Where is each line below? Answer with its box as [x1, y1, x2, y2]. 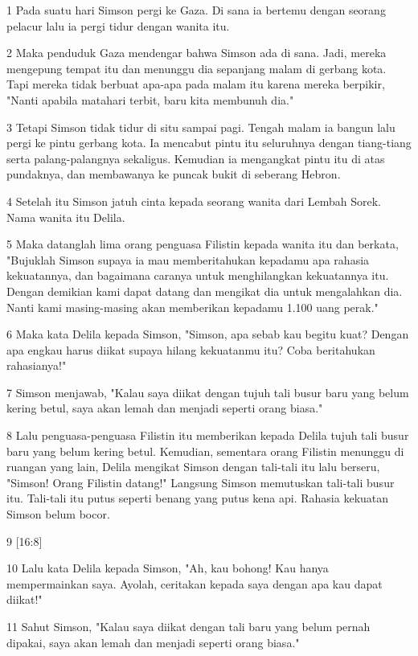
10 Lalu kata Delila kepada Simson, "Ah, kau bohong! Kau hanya [6, 560, 329, 576]
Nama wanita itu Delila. [6, 208, 125, 225]
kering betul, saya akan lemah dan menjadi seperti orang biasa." [6, 400, 323, 416]
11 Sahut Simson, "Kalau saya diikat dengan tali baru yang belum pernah [6, 618, 371, 634]
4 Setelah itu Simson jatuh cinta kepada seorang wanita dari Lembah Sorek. [6, 192, 381, 209]
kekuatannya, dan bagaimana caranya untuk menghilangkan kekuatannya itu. [6, 267, 389, 284]
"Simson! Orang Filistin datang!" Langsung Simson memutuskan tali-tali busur [6, 474, 395, 490]
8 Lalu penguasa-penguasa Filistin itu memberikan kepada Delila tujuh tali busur [6, 427, 409, 444]
